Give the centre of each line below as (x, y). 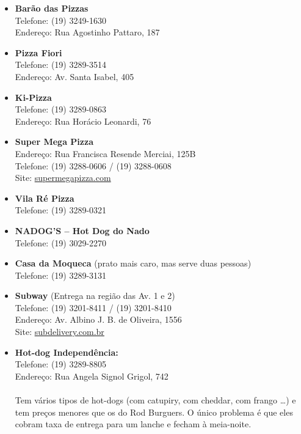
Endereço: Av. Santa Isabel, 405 (74, 76)
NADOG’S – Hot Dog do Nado (82, 230)
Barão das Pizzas (52, 8)
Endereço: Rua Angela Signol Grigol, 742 (92, 376)
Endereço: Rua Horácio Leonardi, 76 (83, 121)
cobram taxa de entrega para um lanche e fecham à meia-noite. (133, 424)
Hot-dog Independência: (67, 352)
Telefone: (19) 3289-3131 (61, 275)
